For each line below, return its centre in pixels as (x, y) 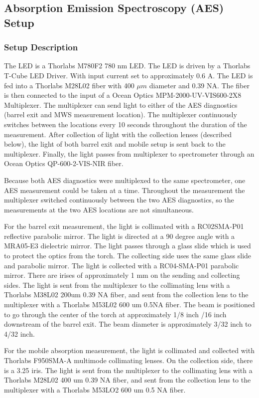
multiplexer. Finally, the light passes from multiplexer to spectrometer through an (129, 153)
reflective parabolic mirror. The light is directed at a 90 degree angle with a (120, 236)
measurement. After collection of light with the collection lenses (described (118, 134)
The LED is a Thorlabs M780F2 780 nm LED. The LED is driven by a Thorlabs (127, 66)
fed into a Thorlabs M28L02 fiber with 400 (69, 85)
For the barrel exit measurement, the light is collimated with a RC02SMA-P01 (124, 226)
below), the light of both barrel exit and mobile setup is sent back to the (115, 144)
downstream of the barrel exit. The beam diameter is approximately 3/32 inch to (128, 324)
